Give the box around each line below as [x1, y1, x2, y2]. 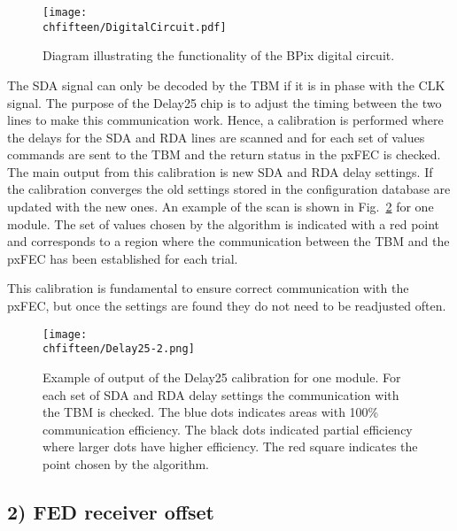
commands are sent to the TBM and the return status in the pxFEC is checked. [7, 145, 441, 164]
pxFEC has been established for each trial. [7, 249, 238, 267]
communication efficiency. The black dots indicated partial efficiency [43, 419, 413, 438]
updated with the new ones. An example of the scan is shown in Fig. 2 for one [7, 197, 434, 216]
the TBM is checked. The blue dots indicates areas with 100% [43, 403, 379, 421]
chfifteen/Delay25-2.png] [43, 342, 195, 356]
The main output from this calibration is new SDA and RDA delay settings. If [7, 162, 433, 181]
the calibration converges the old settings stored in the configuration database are [7, 180, 451, 198]
